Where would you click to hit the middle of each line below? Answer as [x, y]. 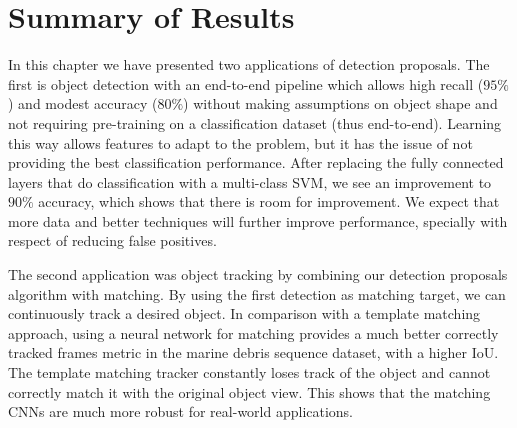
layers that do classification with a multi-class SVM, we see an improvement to [250, 181]
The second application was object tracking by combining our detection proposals [258, 274]
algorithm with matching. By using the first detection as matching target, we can [257, 293]
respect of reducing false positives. [112, 240]
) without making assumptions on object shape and [340, 103]
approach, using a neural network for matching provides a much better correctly [253, 332]
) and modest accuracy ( [83, 103]
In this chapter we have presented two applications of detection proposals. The [249, 64]
